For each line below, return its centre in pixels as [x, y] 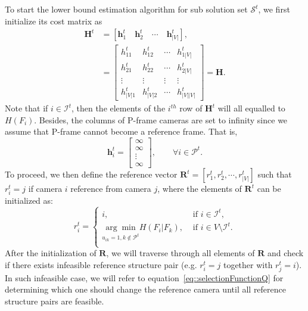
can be [269, 188]
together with [248, 264]
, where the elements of [200, 188]
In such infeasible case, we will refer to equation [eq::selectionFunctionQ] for [144, 277]
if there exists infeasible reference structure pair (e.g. [101, 264]
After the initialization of [51, 253]
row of [191, 108]
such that [275, 174]
